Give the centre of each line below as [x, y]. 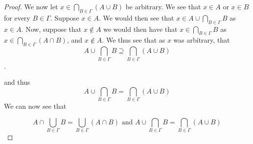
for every [17, 17]
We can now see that [35, 106]
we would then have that [140, 29]
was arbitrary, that [202, 40]
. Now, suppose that [51, 29]
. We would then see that [136, 17]
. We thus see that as [134, 40]
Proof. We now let [31, 6]
